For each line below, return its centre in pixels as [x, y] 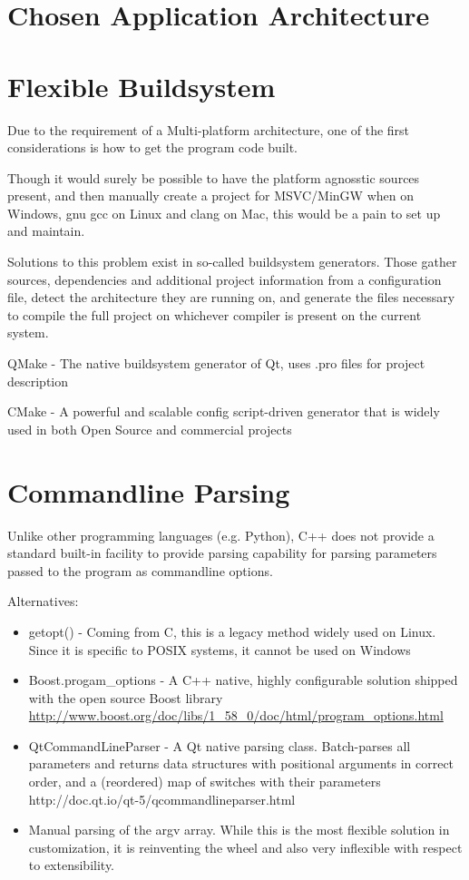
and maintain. [46, 231]
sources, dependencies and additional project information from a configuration [225, 279]
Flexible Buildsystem [142, 86]
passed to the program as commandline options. [140, 570]
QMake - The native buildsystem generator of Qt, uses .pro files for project [216, 363]
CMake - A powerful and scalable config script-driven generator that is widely [224, 411]
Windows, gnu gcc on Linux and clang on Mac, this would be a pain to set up [224, 213]
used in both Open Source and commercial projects [150, 429]
